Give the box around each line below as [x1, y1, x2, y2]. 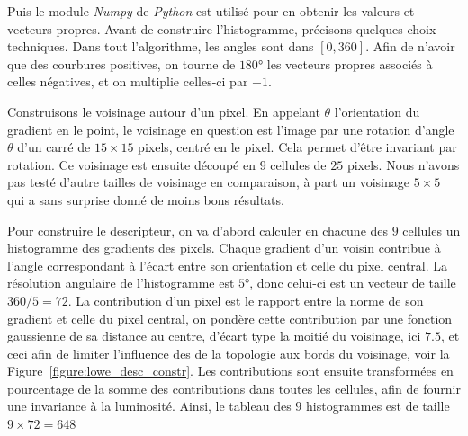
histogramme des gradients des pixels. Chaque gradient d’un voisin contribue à [7, 238, 441, 257]
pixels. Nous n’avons [346, 155, 460, 174]
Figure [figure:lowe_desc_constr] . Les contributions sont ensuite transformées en [7, 361, 454, 380]
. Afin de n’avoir [365, 37, 455, 56]
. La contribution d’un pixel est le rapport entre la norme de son [67, 290, 424, 309]
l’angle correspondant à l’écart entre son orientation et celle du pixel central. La [7, 255, 448, 274]
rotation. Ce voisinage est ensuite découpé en [7, 155, 256, 174]
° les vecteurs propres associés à [257, 54, 433, 73]
